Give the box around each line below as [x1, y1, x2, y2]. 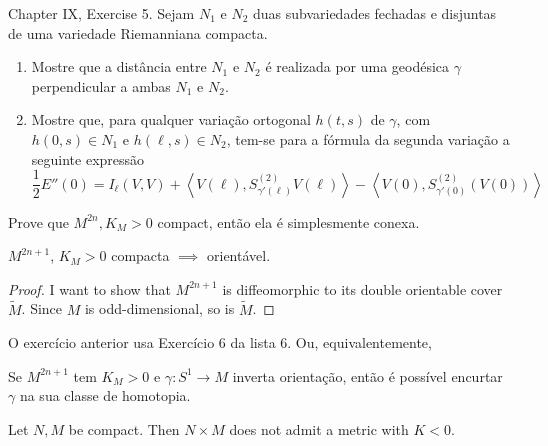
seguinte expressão [31, 148, 145, 169]
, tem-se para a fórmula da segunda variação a [226, 128, 510, 149]
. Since [21, 298, 63, 319]
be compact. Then [68, 419, 180, 439]
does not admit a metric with [229, 419, 409, 439]
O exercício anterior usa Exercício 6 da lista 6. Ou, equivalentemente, [8, 332, 432, 353]
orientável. [207, 245, 271, 266]
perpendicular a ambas [31, 75, 171, 96]
